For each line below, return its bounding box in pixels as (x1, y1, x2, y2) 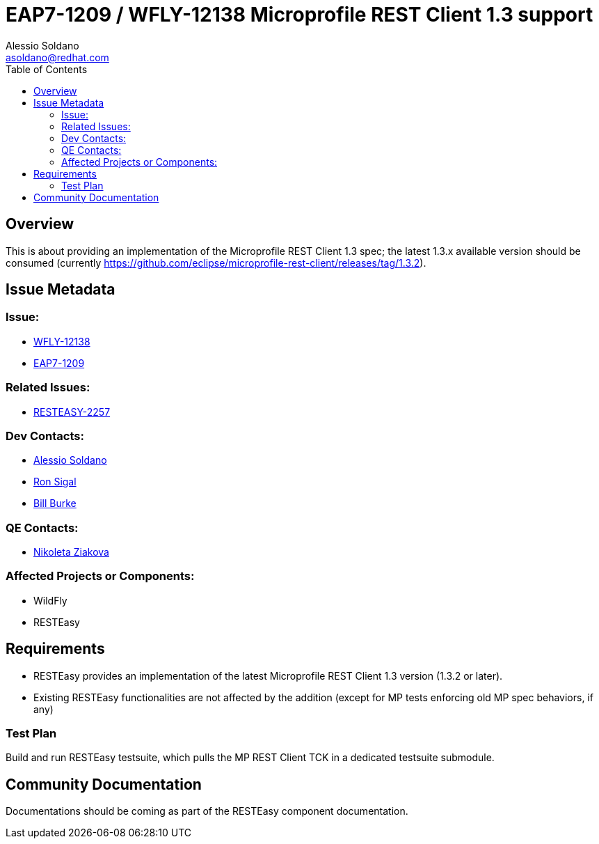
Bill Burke (33, 497, 77, 510)
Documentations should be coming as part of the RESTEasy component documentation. (6, 805, 408, 818)
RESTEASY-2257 (33, 405, 111, 418)
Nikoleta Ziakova (33, 546, 109, 558)
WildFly (33, 594, 67, 607)
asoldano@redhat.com (6, 51, 109, 63)
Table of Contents (6, 63, 88, 75)
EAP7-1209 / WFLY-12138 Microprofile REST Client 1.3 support (6, 3, 593, 26)
